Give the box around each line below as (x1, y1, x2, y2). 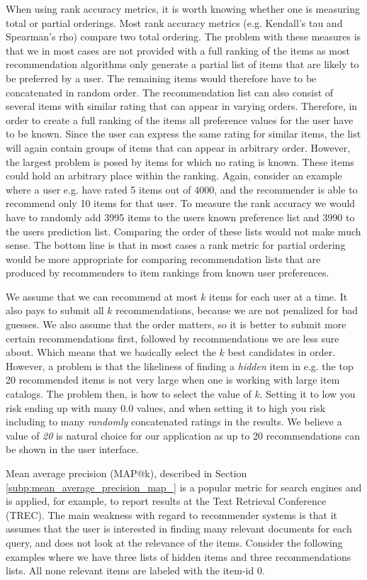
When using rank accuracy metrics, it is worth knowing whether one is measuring (6, 1, 360, 16)
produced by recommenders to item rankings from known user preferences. (6, 265, 329, 280)
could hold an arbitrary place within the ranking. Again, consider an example (6, 168, 342, 183)
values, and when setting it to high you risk (136, 400, 326, 415)
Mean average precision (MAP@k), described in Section (6, 466, 247, 480)
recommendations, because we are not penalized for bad (115, 303, 358, 318)
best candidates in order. (227, 345, 336, 359)
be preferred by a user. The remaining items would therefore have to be (6, 70, 317, 85)
